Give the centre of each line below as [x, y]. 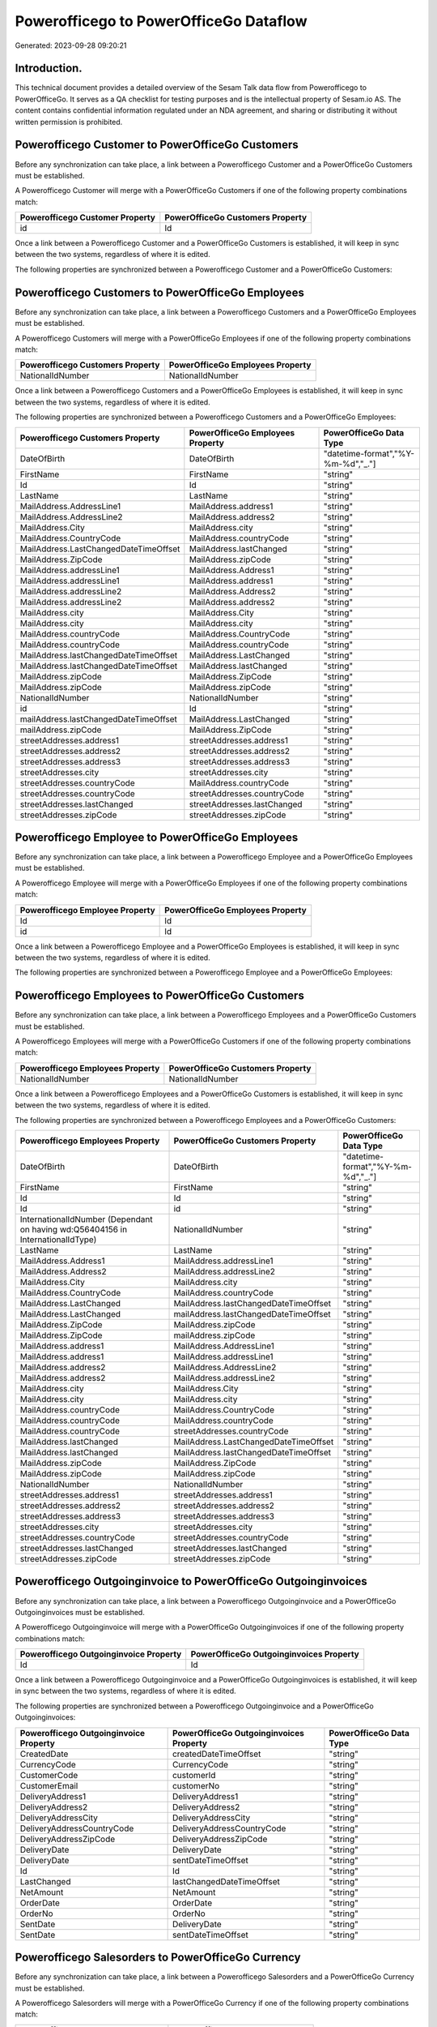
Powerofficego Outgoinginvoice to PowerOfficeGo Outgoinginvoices [191, 1581]
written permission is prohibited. [69, 122]
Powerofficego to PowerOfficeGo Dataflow [161, 21]
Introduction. [49, 69]
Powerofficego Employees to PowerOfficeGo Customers [160, 996]
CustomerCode [49, 1775]
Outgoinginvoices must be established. [80, 1612]
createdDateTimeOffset [216, 1754]
